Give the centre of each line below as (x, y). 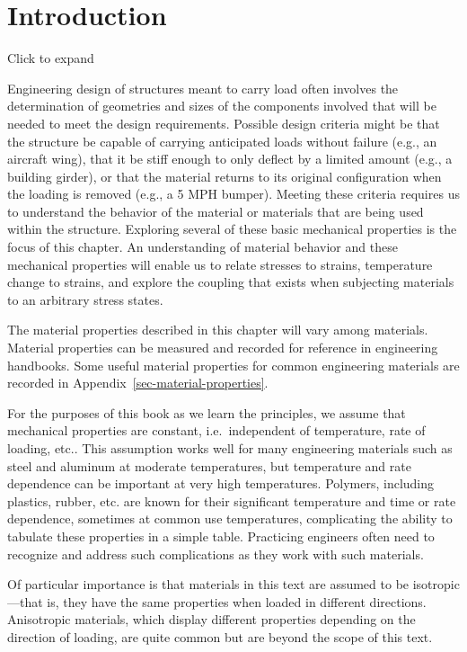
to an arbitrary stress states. (85, 299)
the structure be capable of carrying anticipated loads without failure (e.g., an (222, 141)
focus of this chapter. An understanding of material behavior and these (203, 247)
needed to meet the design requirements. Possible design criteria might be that (224, 123)
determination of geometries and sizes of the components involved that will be (222, 106)
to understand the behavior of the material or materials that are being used (216, 211)
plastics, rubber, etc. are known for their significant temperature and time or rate (232, 500)
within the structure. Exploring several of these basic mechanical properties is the (232, 229)
